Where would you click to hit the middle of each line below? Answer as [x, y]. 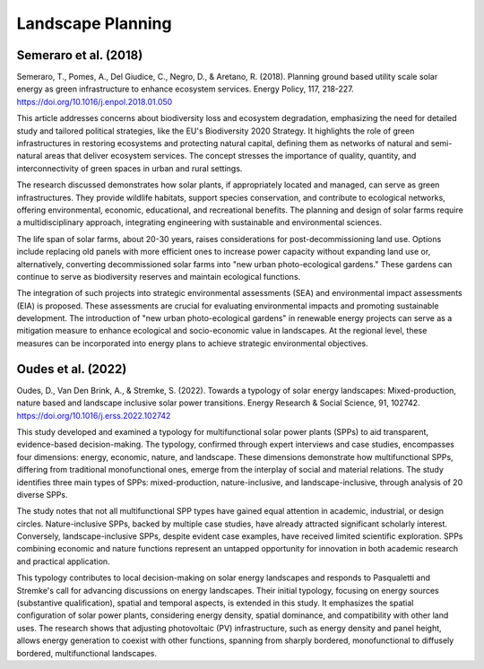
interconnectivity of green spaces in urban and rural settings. [130, 168]
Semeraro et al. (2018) [80, 55]
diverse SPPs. [42, 494]
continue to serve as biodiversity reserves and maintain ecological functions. [159, 276]
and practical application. [64, 561]
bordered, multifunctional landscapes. [86, 653]
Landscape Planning [94, 23]
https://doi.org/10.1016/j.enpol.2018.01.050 [95, 101]
